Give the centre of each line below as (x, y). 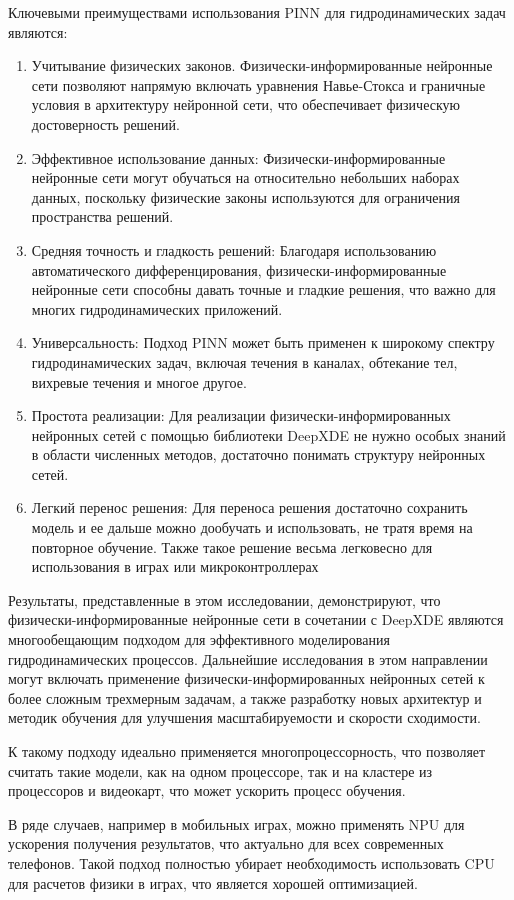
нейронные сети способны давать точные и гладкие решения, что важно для (263, 289)
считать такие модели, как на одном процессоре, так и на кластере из (220, 770)
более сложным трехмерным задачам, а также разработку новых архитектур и (245, 697)
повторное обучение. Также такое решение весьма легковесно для (232, 546)
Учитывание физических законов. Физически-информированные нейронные (262, 65)
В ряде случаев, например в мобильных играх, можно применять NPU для (236, 823)
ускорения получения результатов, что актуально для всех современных (226, 843)
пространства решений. (102, 216)
